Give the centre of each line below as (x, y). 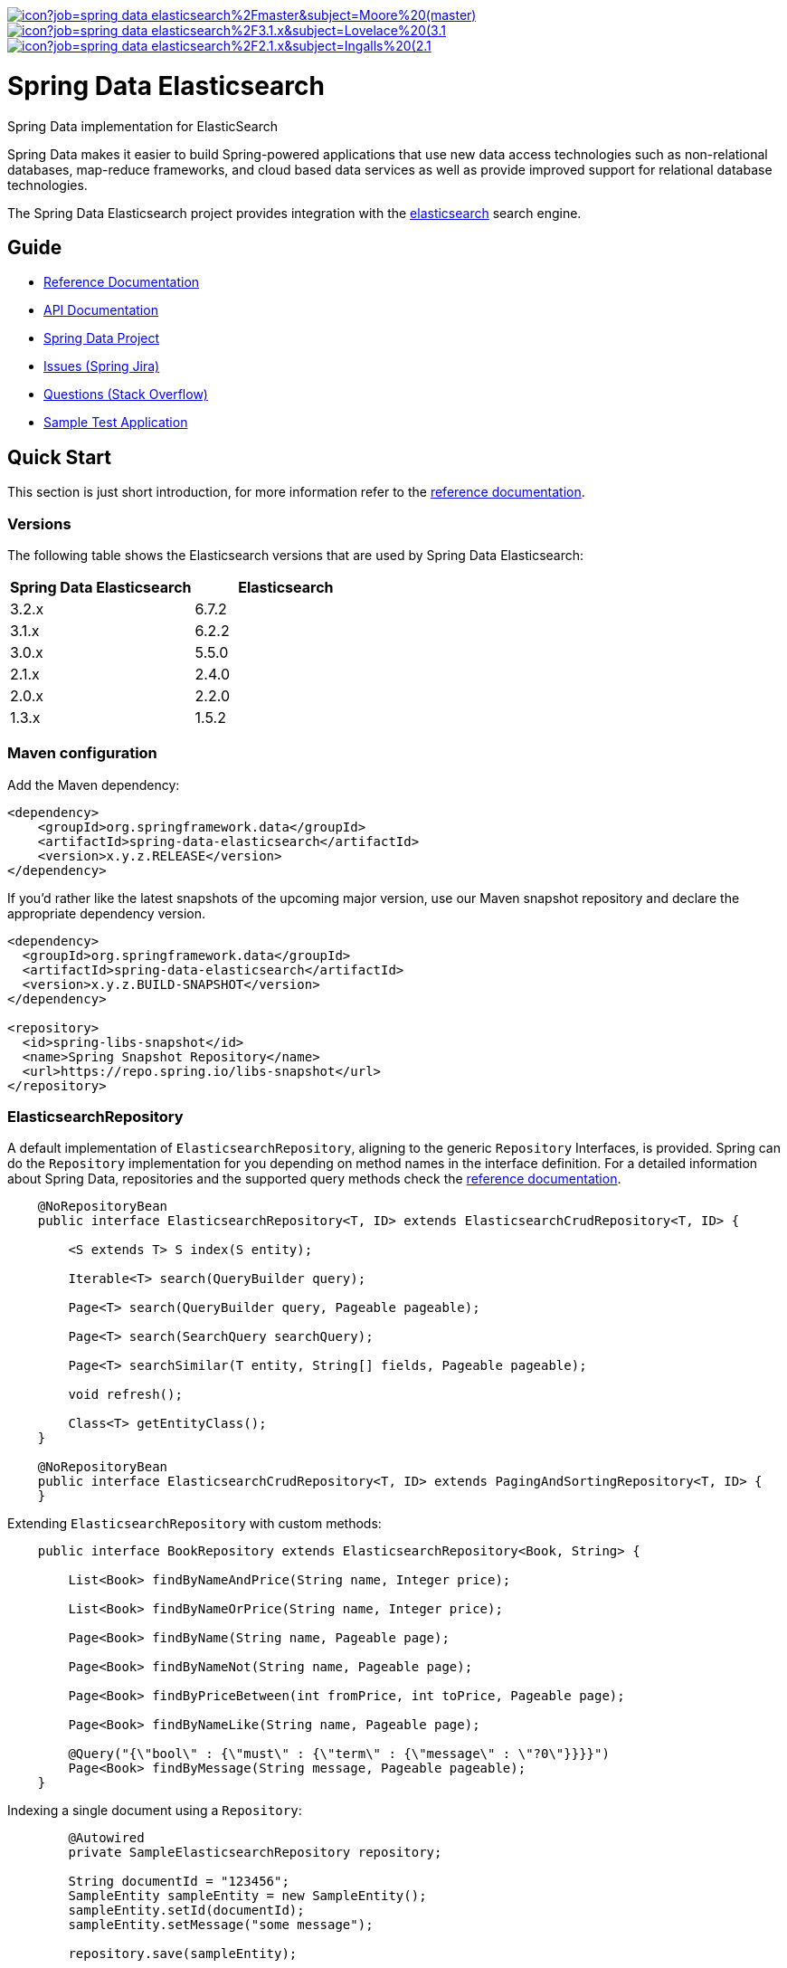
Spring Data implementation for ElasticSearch (142, 126)
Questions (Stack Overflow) (126, 395)
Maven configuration (82, 753)
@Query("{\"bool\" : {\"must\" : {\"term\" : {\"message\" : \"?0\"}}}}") (339, 1754)
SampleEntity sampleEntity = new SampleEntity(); (247, 1896)
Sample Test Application (116, 423)
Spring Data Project (102, 338)
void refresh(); (125, 1395)
